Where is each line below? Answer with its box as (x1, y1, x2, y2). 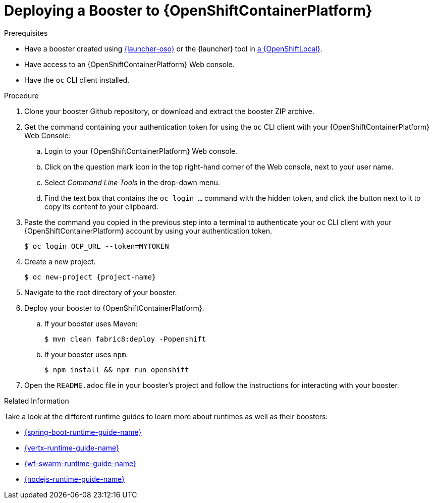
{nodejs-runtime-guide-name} (24, 474, 125, 483)
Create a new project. (24, 257, 96, 266)
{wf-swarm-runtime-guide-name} (24, 459, 137, 468)
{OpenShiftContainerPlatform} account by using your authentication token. (24, 226, 272, 235)
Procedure (4, 91, 39, 100)
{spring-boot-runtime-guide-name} (24, 427, 142, 436)
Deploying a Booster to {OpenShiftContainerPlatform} (4, 2, 372, 19)
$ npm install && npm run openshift (44, 365, 189, 374)
